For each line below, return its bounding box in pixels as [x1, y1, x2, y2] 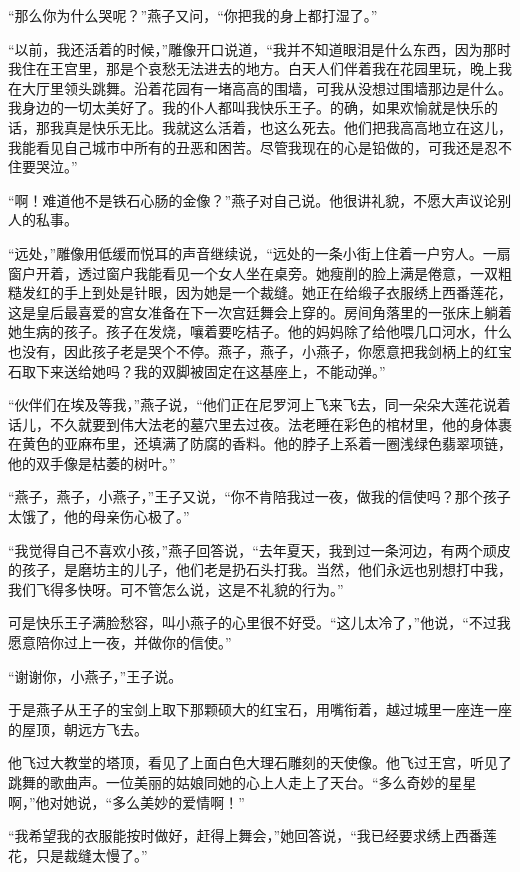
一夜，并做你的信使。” [91, 632, 232, 653]
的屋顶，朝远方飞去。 [8, 718, 148, 739]
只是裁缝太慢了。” [35, 844, 148, 865]
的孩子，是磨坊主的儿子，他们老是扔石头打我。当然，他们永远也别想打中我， [8, 559, 512, 580]
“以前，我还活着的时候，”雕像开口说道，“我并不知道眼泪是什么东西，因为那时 [8, 38, 511, 59]
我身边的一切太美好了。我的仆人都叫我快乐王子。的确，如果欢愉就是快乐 [8, 97, 484, 118]
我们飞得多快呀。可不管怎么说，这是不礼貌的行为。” [8, 578, 344, 599]
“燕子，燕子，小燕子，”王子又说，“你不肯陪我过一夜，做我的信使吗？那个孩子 [8, 486, 511, 507]
